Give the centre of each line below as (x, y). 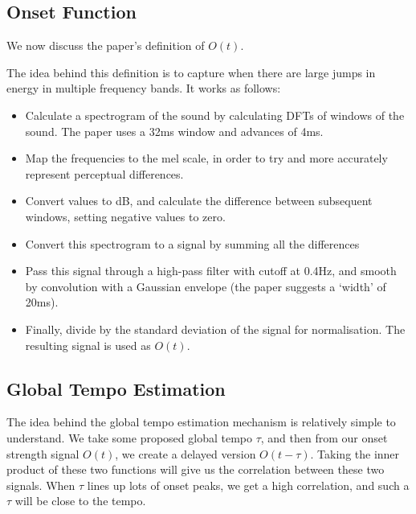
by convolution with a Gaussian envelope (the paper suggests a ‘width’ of (206, 286)
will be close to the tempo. (80, 501)
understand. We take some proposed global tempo (129, 437)
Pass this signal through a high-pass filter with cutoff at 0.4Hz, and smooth (211, 271)
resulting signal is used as (88, 345)
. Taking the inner (355, 453)
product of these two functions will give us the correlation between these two (196, 469)
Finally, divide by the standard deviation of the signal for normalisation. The (215, 329)
